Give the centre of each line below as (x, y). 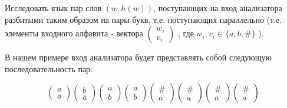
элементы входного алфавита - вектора (74, 33)
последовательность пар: (49, 68)
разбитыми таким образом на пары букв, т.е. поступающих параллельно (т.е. (143, 19)
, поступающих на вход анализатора (218, 8)
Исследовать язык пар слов (53, 8)
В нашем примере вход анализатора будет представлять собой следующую (138, 57)
